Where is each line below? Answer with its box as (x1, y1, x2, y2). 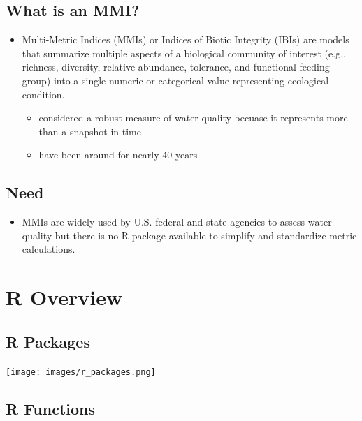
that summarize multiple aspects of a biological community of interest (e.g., (22, 45, 346, 60)
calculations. (22, 242, 75, 256)
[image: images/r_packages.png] (6, 367, 156, 377)
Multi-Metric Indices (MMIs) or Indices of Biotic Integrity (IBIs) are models (22, 32, 349, 47)
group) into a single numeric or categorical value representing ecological (22, 73, 329, 87)
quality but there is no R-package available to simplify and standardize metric (22, 228, 357, 242)
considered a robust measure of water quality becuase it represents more (38, 110, 348, 125)
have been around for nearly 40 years (38, 147, 198, 162)
